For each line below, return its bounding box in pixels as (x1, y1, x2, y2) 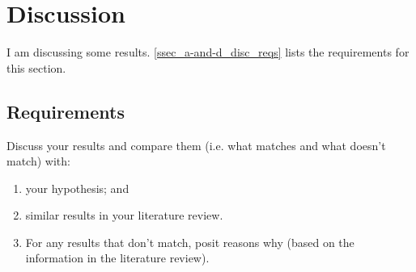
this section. (6, 59, 66, 76)
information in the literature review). (25, 249, 210, 266)
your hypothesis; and (25, 179, 129, 196)
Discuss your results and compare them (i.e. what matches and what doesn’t (6, 136, 386, 153)
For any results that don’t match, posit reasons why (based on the (25, 233, 354, 250)
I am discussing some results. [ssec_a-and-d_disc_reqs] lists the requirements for (6, 44, 410, 61)
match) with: (6, 153, 70, 169)
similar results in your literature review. (25, 207, 223, 224)
